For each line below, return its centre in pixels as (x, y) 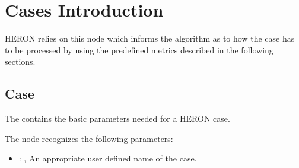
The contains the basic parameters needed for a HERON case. (117, 118)
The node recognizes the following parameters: (89, 138)
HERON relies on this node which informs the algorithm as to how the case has (150, 38)
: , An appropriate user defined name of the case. (108, 158)
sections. (20, 61)
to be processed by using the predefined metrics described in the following (139, 50)
